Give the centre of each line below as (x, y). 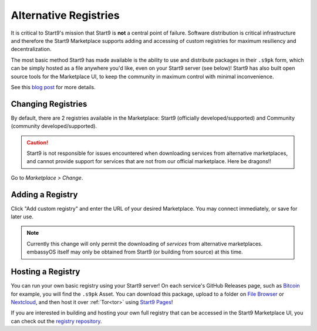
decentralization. (31, 49)
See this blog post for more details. (53, 87)
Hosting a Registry (45, 272)
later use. (22, 217)
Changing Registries (49, 104)
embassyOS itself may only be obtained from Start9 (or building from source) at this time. (135, 252)
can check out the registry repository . (56, 321)
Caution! (38, 142)
